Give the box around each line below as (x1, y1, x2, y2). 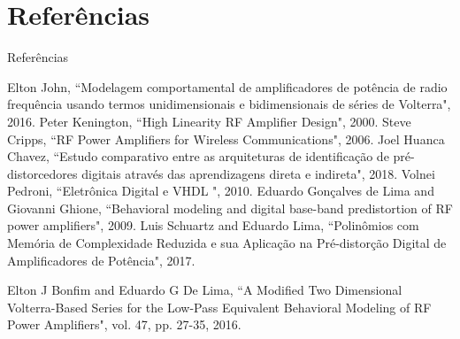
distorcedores (7, 164, 78, 182)
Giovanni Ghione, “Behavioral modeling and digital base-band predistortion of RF (7, 198, 453, 217)
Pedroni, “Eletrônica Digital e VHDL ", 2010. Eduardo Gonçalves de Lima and (7, 181, 434, 200)
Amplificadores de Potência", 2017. (7, 250, 195, 269)
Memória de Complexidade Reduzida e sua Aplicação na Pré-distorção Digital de (7, 234, 447, 252)
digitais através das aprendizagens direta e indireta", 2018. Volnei (81, 164, 435, 182)
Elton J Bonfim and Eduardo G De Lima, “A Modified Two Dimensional (7, 281, 402, 299)
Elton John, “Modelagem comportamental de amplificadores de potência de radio (7, 77, 448, 96)
